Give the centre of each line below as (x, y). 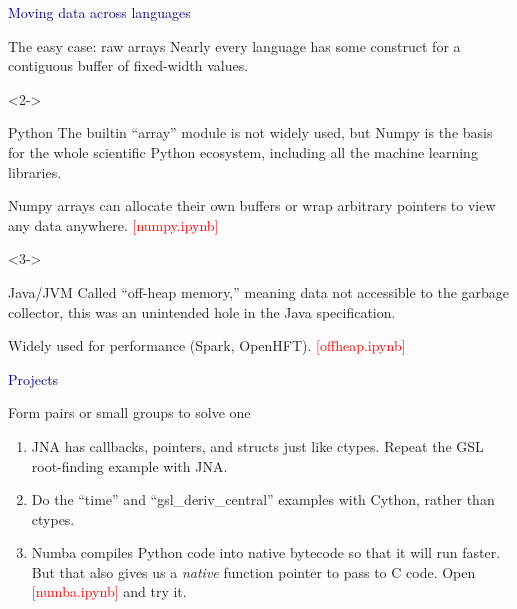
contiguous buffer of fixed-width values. (128, 65)
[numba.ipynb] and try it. (109, 591)
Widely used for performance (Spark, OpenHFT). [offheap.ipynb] (207, 345)
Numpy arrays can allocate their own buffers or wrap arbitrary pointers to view (252, 205)
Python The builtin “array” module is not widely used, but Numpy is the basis (250, 132)
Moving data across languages (99, 12)
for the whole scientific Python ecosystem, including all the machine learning (243, 151)
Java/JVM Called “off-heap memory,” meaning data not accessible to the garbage (259, 291)
